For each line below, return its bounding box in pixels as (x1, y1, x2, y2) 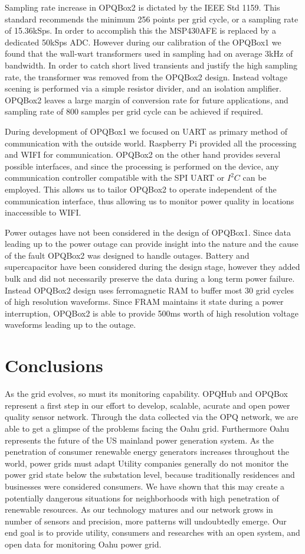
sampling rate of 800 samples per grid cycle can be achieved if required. (5, 105, 263, 118)
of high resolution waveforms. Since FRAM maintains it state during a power (5, 295, 284, 308)
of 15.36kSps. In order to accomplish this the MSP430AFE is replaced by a (5, 24, 276, 37)
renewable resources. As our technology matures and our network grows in (5, 503, 273, 516)
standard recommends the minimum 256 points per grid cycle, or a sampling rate (5, 12, 299, 25)
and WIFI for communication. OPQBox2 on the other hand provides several (5, 148, 281, 161)
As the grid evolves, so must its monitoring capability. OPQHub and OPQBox (5, 387, 288, 400)
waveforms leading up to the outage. (5, 318, 136, 331)
